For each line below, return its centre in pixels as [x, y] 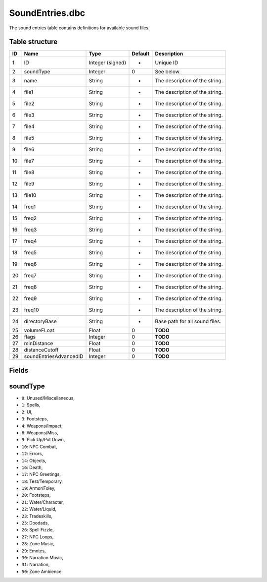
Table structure [33, 42]
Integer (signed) [107, 63]
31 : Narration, [36, 565]
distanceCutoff [41, 350]
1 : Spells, [31, 405]
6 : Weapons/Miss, [40, 433]
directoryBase [40, 321]
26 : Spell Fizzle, [38, 530]
